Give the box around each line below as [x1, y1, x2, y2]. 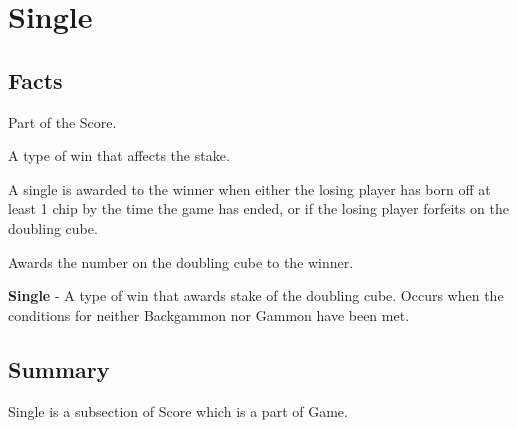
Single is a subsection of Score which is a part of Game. [8, 400, 348, 421]
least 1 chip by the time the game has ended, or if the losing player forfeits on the [8, 198, 509, 219]
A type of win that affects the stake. [8, 145, 230, 166]
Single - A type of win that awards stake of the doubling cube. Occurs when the [8, 285, 504, 306]
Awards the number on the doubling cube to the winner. [8, 251, 354, 272]
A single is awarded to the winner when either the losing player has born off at [8, 178, 491, 199]
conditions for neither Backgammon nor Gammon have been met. [8, 304, 410, 325]
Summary [8, 353, 110, 384]
